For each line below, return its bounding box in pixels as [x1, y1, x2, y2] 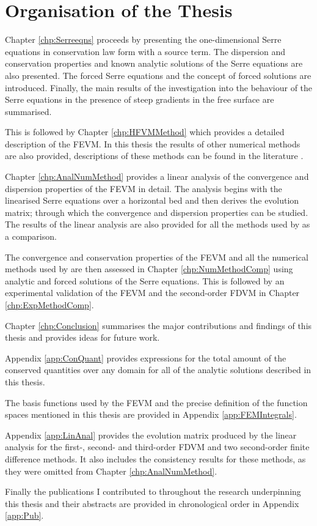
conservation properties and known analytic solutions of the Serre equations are [5, 57, 303, 70]
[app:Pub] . [5, 509, 44, 522]
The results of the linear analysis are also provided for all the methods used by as [5, 218, 310, 231]
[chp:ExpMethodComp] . [5, 298, 94, 311]
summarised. [5, 105, 52, 117]
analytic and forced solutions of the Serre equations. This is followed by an [5, 274, 285, 287]
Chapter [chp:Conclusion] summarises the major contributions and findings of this [5, 319, 312, 332]
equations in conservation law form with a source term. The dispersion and [5, 45, 286, 57]
